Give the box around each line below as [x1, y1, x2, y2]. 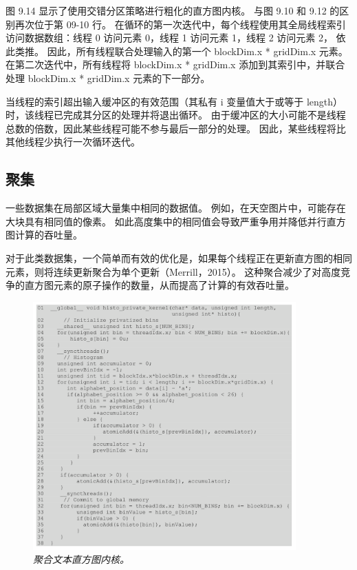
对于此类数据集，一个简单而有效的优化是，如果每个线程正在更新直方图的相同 [6, 250, 352, 265]
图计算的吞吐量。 [6, 227, 83, 242]
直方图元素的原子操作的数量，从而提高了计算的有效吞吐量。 [24, 278, 294, 292]
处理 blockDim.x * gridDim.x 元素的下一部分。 [6, 70, 210, 85]
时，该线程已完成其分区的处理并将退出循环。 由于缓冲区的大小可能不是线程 [6, 108, 346, 122]
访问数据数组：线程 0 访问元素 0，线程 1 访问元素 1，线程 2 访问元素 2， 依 [6, 30, 346, 45]
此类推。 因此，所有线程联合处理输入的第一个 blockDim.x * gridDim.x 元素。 [6, 43, 348, 58]
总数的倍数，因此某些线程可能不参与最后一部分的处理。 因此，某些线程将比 [6, 121, 346, 135]
